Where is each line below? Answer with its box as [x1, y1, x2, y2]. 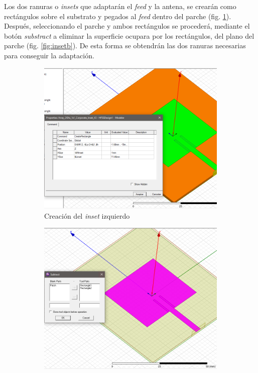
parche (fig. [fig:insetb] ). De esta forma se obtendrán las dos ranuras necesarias [4, 40, 246, 51]
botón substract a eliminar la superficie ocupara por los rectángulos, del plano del [4, 30, 254, 41]
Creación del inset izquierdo [44, 210, 130, 221]
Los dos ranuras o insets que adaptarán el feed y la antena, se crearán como [4, 1, 236, 11]
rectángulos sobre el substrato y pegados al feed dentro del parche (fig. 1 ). [4, 11, 231, 21]
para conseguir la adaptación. [4, 50, 94, 60]
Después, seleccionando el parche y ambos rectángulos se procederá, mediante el [4, 21, 250, 31]
